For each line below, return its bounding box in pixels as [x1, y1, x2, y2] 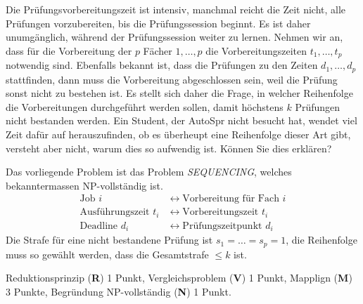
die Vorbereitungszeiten [205, 43, 307, 58]
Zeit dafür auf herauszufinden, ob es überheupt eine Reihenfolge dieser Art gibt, [6, 127, 351, 142]
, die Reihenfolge [286, 232, 357, 247]
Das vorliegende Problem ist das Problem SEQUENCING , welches [6, 164, 292, 179]
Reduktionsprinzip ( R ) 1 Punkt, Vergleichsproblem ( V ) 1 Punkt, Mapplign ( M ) [6, 270, 352, 285]
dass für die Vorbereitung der [6, 43, 132, 58]
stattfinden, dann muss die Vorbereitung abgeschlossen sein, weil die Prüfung [6, 72, 338, 86]
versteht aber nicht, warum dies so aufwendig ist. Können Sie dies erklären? [6, 140, 332, 155]
